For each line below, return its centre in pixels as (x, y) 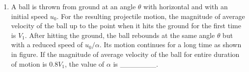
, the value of (85, 63)
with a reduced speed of (47, 45)
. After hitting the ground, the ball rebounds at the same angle (120, 35)
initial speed (29, 16)
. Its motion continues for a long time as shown (170, 45)
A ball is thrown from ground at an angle (73, 6)
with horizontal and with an (186, 6)
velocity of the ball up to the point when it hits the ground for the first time (126, 26)
